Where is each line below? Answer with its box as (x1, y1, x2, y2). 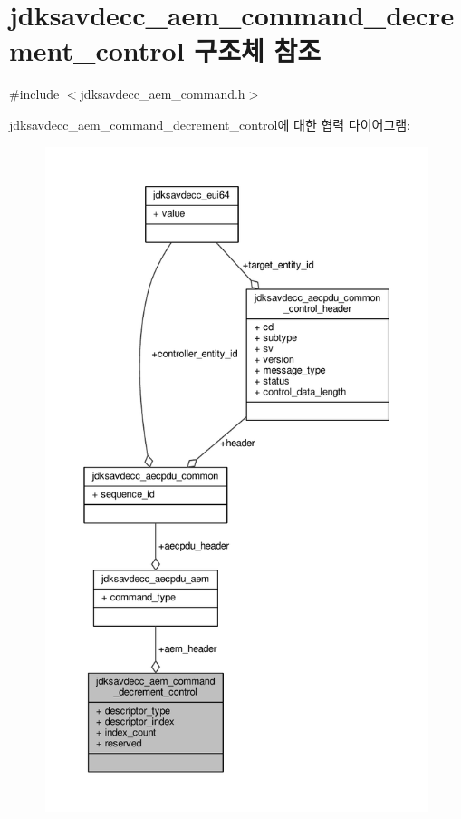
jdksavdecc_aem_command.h (80, 84, 245, 103)
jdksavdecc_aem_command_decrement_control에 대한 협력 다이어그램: (9, 114, 411, 133)
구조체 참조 (194, 32, 321, 69)
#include (9, 84, 60, 103)
